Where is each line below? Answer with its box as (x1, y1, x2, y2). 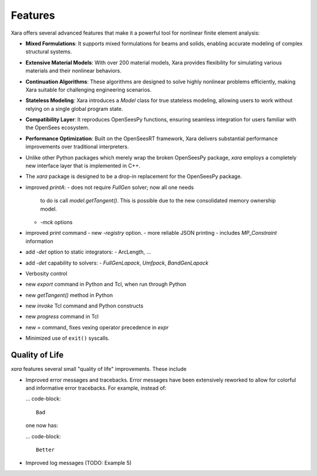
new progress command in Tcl (25, 313, 99, 320)
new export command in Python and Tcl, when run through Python (25, 281, 187, 288)
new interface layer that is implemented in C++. (25, 162, 141, 170)
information (25, 238, 54, 245)
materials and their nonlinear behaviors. (25, 67, 122, 75)
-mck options (40, 218, 73, 225)
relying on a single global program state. (25, 105, 123, 112)
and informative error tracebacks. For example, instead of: (25, 384, 167, 391)
